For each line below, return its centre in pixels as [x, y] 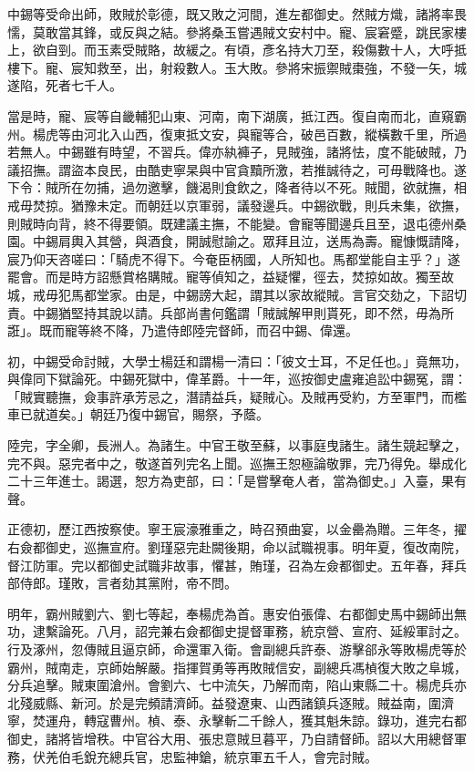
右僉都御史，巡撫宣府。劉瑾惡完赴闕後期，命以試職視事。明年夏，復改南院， [237, 547]
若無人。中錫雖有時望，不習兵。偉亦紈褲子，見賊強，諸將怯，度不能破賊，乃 [237, 152]
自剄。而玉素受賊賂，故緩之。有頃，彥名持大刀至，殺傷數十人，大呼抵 [256, 50]
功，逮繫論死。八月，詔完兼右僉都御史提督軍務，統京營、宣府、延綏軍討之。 [237, 631]
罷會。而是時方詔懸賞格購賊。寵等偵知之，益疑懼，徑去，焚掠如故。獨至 [224, 277]
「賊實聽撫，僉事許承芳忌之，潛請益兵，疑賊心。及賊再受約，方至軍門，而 [231, 396]
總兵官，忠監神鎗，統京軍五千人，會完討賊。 [243, 756]
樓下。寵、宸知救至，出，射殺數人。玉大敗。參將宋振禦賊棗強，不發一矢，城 [237, 67]
